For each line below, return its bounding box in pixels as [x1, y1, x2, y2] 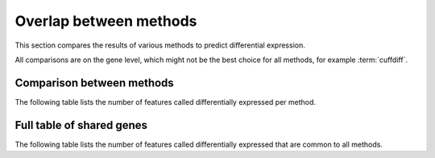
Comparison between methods [14, 76, 175, 89]
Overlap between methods [14, 12, 197, 30]
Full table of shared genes [14, 118, 148, 132]
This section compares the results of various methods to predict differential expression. [14, 40, 305, 50]
